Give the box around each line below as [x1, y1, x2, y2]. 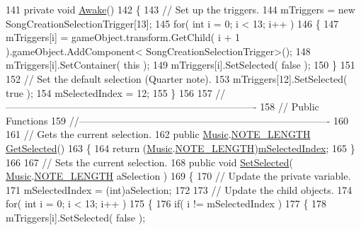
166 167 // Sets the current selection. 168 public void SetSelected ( [6, 154, 293, 169]
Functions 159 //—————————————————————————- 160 [6, 113, 349, 127]
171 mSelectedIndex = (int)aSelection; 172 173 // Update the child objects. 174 [6, 182, 353, 197]
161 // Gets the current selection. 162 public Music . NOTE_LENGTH [6, 127, 311, 142]
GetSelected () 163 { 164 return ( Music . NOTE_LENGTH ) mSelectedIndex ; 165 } [6, 140, 355, 155]
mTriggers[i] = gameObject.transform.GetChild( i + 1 [6, 30, 240, 45]
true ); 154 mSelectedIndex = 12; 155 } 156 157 [6, 85, 212, 100]
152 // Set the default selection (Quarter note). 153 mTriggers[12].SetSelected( [6, 71, 348, 86]
